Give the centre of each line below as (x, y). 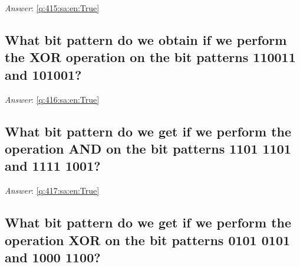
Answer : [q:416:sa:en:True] (52, 99)
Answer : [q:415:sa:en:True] (52, 8)
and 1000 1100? (53, 257)
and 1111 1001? (53, 166)
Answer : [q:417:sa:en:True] (52, 191)
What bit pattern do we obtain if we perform (146, 39)
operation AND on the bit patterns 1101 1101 (148, 148)
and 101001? (43, 74)
